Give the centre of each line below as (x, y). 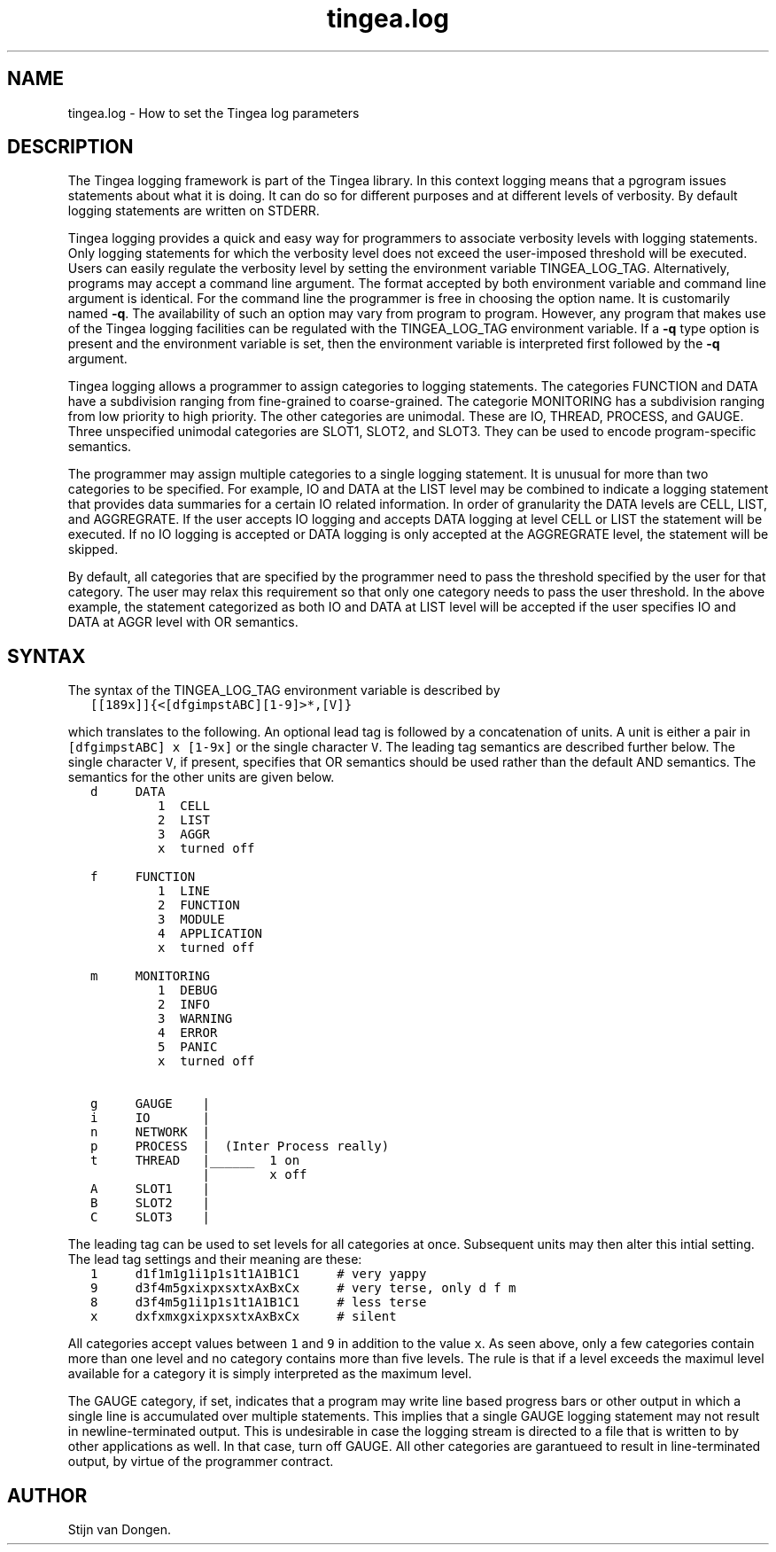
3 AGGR (183, 834)
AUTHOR (47, 1495)
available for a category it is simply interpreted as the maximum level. (270, 1374)
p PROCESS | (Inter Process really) (240, 1146)
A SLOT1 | (150, 1189)
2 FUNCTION (198, 905)
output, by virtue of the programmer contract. (201, 1462)
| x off (255, 1175)
